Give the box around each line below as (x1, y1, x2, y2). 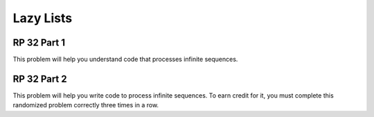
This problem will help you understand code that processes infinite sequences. (12, 55, 238, 64)
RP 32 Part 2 (12, 73, 67, 84)
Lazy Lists (12, 10, 73, 26)
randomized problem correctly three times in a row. (12, 101, 159, 109)
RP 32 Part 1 (12, 37, 66, 48)
